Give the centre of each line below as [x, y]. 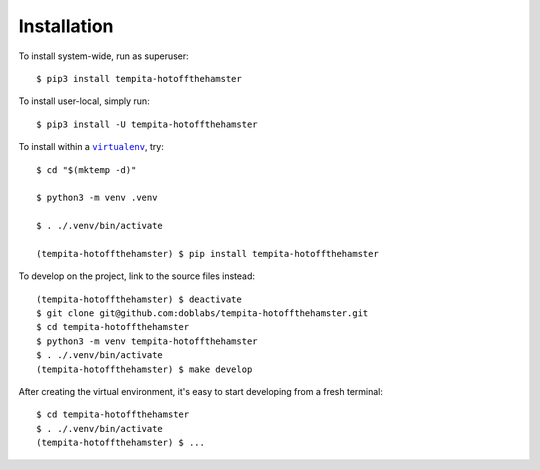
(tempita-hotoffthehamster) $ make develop [144, 369]
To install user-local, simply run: [84, 101]
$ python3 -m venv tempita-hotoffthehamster [147, 341]
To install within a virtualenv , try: [91, 147]
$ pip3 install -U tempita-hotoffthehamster [147, 124]
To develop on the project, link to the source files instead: [136, 276]
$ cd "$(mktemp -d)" [86, 169]
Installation [66, 26]
